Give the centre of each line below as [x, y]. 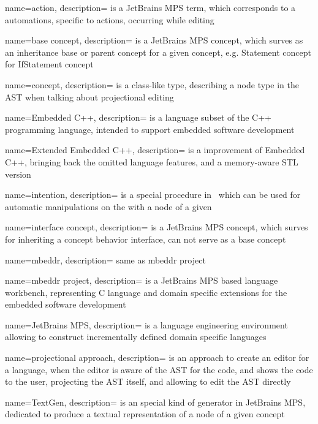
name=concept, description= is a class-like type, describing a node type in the [152, 84]
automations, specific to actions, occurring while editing [110, 19]
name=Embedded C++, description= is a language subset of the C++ [138, 117]
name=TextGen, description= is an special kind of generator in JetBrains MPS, [155, 402]
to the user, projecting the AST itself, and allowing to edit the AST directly [148, 381]
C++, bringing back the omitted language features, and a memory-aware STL [152, 161]
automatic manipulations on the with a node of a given [108, 206]
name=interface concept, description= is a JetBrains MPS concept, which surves [157, 227]
